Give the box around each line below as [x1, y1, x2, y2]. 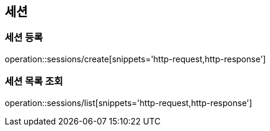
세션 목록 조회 [5, 75, 63, 88]
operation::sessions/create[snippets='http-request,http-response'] [5, 53, 266, 64]
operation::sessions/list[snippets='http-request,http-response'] [5, 97, 252, 108]
